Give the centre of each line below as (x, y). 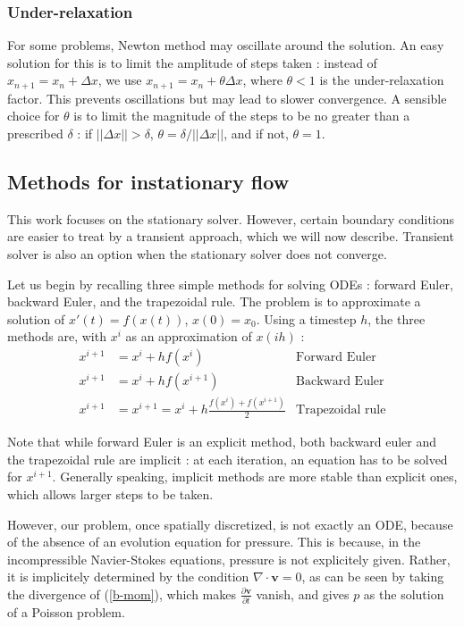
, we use (120, 80)
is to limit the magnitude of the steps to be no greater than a (242, 116)
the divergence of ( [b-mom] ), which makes (122, 594)
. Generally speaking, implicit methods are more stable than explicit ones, (255, 477)
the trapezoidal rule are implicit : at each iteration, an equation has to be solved (228, 459)
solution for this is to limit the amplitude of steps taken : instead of (192, 62)
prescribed (35, 134)
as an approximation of (189, 336)
